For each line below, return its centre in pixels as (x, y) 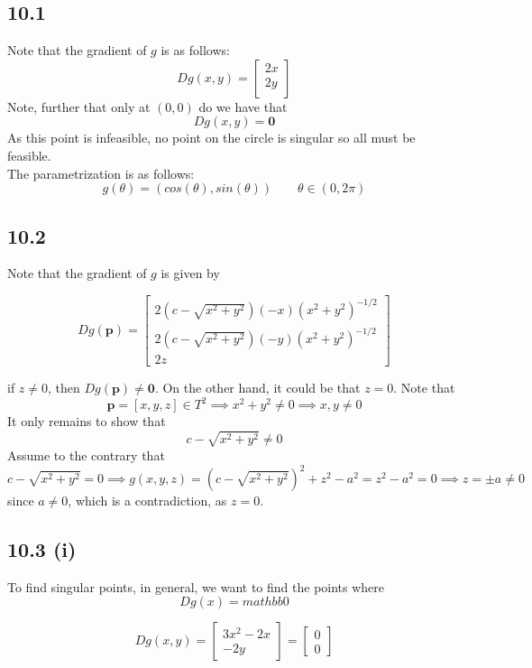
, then (64, 388)
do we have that (243, 106)
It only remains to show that (87, 421)
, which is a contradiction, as (147, 501)
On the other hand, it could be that (261, 388)
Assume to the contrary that (86, 455)
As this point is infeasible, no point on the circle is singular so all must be (211, 138)
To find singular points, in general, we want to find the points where (196, 586)
